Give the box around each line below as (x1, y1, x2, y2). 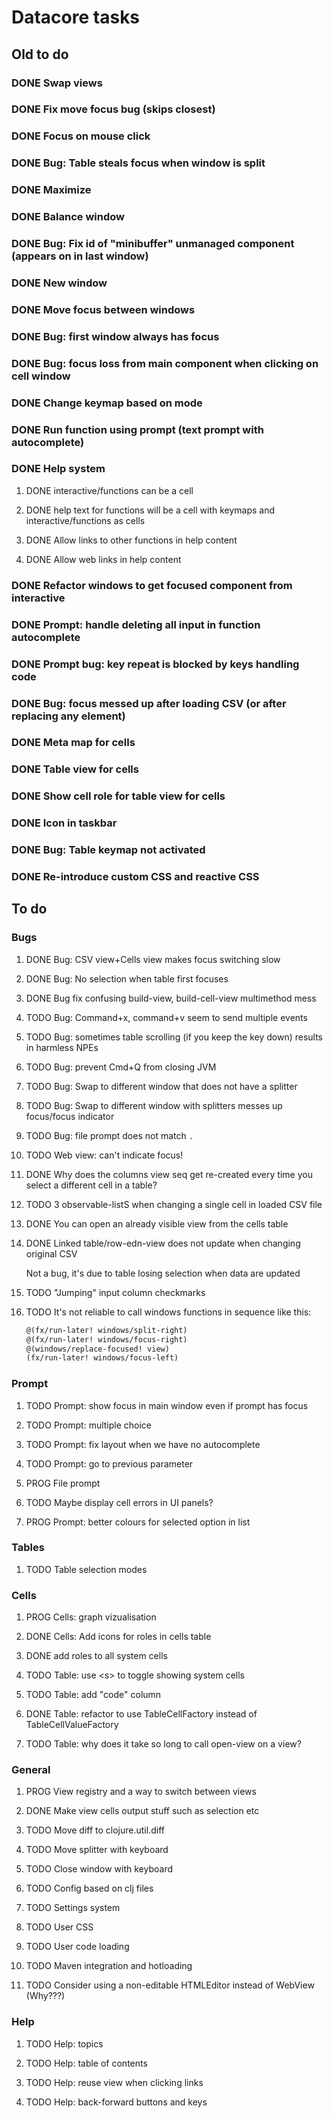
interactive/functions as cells (25, 514, 146, 526)
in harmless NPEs (25, 1041, 99, 1053)
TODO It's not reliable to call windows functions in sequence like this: (25, 1306, 312, 1318)
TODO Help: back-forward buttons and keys (25, 2096, 208, 2108)
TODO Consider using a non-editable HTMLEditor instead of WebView (25, 1979, 315, 1991)
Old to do (11, 46, 69, 63)
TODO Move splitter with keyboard (25, 1844, 169, 1856)
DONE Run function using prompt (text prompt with (11, 422, 264, 436)
